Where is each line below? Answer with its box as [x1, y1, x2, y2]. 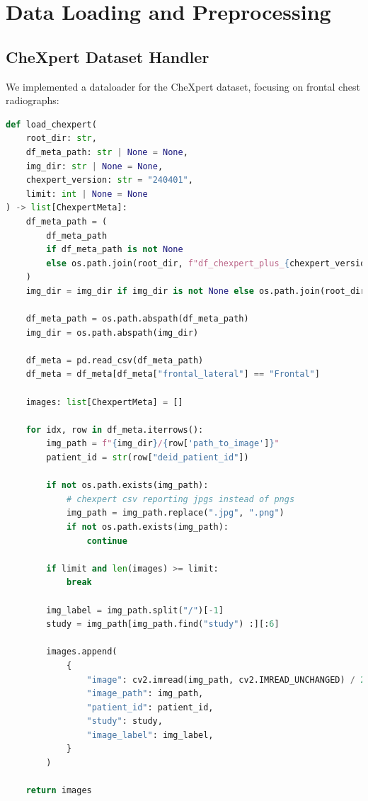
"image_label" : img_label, [86, 729, 214, 740]
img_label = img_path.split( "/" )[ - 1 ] [46, 605, 224, 615]
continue [86, 535, 127, 546]
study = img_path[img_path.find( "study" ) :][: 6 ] [46, 619, 280, 630]
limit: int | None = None [25, 188, 148, 199]
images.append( [46, 647, 117, 657]
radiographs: [6, 93, 59, 108]
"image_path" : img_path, [86, 688, 204, 699]
